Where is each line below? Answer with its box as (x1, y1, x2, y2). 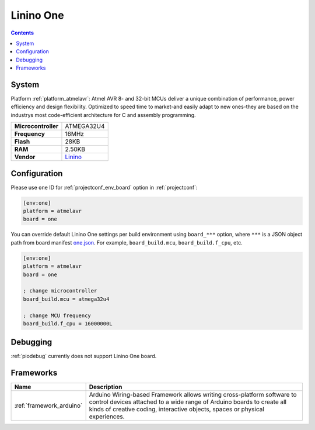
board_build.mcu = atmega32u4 (23, 295, 110, 302)
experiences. (89, 412, 125, 421)
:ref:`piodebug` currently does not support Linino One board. (10, 353, 157, 360)
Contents (10, 29, 34, 36)
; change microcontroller (23, 287, 97, 294)
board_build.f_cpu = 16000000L (23, 320, 113, 327)
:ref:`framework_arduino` (14, 401, 83, 410)
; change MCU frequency (23, 312, 92, 319)
